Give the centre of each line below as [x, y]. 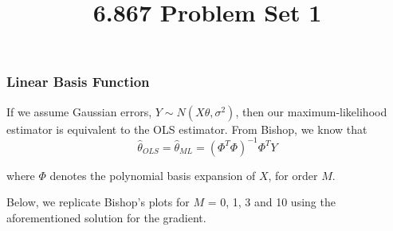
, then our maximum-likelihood [311, 111]
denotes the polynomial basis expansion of [153, 175]
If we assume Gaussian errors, [79, 111]
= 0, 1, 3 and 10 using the [271, 202]
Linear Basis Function [78, 82]
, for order [293, 175]
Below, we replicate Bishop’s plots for [98, 202]
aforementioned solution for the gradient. [106, 217]
